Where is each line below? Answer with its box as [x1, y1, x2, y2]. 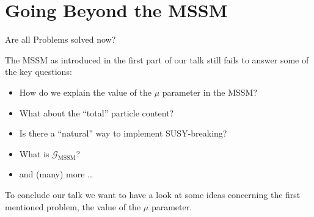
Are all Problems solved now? [5, 33, 116, 46]
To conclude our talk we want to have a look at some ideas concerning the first [5, 188, 301, 201]
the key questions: [5, 65, 72, 78]
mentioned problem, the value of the [5, 200, 141, 213]
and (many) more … [19, 168, 93, 180]
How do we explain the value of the [19, 85, 152, 98]
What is [19, 147, 49, 160]
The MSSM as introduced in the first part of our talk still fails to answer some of [5, 53, 309, 66]
